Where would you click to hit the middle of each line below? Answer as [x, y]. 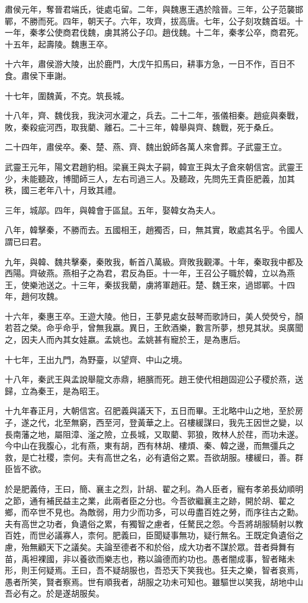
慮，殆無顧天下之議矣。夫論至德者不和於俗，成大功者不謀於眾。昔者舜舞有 [150, 546]
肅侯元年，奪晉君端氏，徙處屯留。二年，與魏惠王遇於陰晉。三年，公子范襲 [150, 9]
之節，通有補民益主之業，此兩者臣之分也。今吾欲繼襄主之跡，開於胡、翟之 [150, 500]
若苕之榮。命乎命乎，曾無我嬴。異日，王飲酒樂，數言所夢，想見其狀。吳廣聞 [154, 328]
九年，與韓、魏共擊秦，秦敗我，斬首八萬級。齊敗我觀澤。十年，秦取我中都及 [154, 261]
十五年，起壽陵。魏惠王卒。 [59, 44]
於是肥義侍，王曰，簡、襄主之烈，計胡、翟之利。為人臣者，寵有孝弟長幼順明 [154, 489]
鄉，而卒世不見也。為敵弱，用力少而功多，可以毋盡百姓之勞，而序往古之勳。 [154, 512]
